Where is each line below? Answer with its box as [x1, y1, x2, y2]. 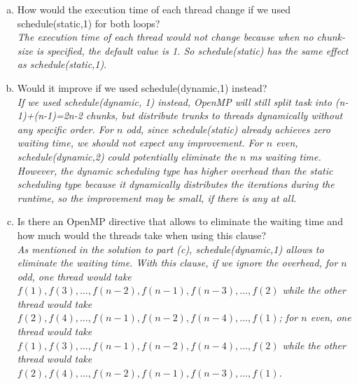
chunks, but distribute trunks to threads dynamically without [85, 108, 343, 123]
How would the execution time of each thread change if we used [17, 2, 290, 16]
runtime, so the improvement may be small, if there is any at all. [17, 190, 297, 205]
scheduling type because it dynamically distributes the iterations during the [17, 177, 335, 191]
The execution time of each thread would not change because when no [17, 29, 314, 44]
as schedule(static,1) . [17, 57, 107, 72]
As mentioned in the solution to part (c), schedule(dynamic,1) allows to [17, 241, 324, 256]
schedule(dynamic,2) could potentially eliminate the [17, 149, 237, 163]
